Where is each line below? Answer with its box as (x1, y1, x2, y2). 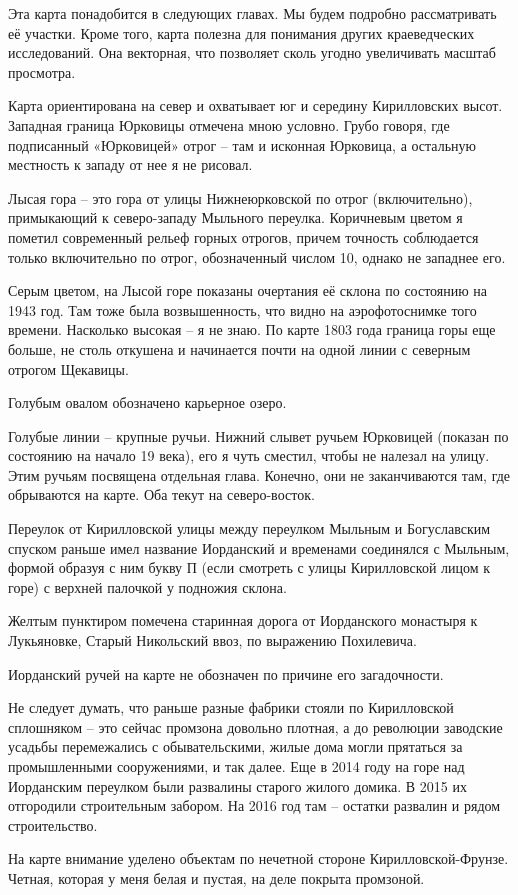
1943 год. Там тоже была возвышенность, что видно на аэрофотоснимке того (8, 299, 477, 320)
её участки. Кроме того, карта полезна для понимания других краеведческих (8, 22, 475, 43)
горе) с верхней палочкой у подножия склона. (8, 576, 287, 597)
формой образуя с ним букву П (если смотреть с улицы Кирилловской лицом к (8, 557, 491, 578)
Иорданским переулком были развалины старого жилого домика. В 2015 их (8, 775, 467, 796)
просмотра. (8, 61, 76, 82)
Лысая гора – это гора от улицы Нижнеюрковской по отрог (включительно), (8, 187, 473, 208)
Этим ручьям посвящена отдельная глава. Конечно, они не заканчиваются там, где (8, 464, 511, 485)
